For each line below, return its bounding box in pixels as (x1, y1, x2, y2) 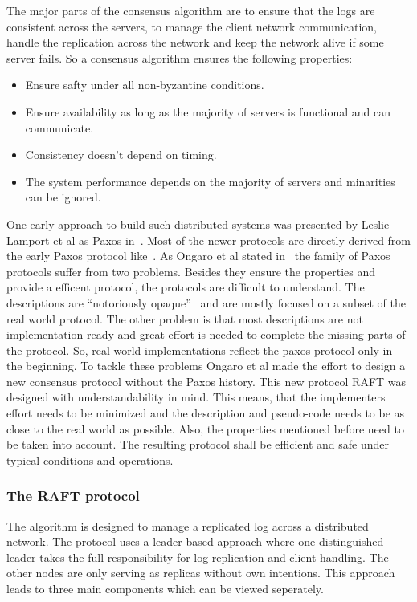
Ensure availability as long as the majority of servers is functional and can (25, 103, 391, 120)
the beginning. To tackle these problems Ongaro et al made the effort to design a (6, 357, 406, 374)
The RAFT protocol (6, 486, 140, 506)
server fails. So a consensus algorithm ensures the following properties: (6, 49, 353, 66)
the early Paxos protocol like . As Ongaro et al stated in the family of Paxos (6, 247, 390, 264)
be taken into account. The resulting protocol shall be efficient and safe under (6, 436, 389, 453)
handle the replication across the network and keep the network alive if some (6, 34, 384, 51)
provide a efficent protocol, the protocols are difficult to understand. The (6, 279, 365, 295)
